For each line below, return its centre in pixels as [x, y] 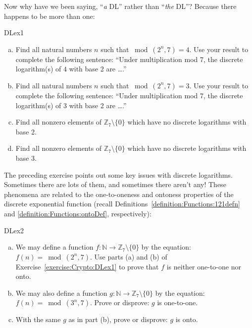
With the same [38, 319]
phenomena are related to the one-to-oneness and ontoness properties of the [119, 194]
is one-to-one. [177, 302]
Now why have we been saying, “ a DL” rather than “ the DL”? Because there [120, 6]
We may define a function [54, 247]
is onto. [187, 319]
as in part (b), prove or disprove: [118, 319]
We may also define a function [61, 293]
